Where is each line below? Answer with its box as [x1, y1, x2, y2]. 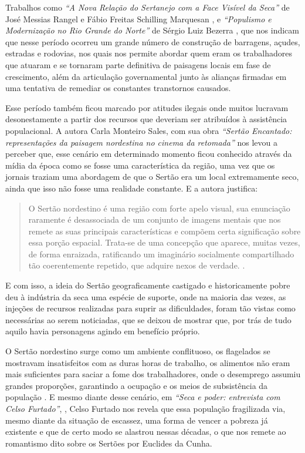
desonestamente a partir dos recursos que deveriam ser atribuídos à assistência [5, 113, 287, 125]
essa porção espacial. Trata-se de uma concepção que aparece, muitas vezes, [28, 236, 300, 249]
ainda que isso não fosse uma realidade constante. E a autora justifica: [5, 182, 258, 194]
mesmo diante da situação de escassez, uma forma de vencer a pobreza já [5, 414, 268, 426]
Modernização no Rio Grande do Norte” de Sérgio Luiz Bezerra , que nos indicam [5, 24, 300, 36]
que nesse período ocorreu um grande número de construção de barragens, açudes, [5, 35, 300, 48]
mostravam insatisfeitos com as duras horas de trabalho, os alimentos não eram [5, 356, 290, 368]
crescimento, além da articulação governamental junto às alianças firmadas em [5, 70, 287, 82]
